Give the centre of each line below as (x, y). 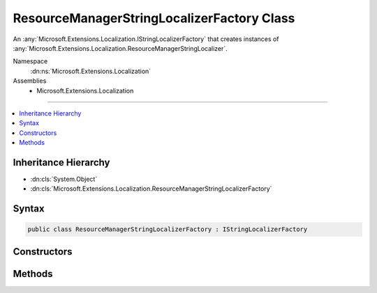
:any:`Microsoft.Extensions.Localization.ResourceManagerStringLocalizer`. (120, 48)
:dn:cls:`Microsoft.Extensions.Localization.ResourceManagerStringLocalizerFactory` (151, 189)
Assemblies (30, 81)
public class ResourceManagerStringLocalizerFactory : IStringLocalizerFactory (168, 229)
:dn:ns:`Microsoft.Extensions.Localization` (91, 71)
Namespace (30, 61)
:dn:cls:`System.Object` (64, 179)
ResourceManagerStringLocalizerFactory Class (154, 18)
